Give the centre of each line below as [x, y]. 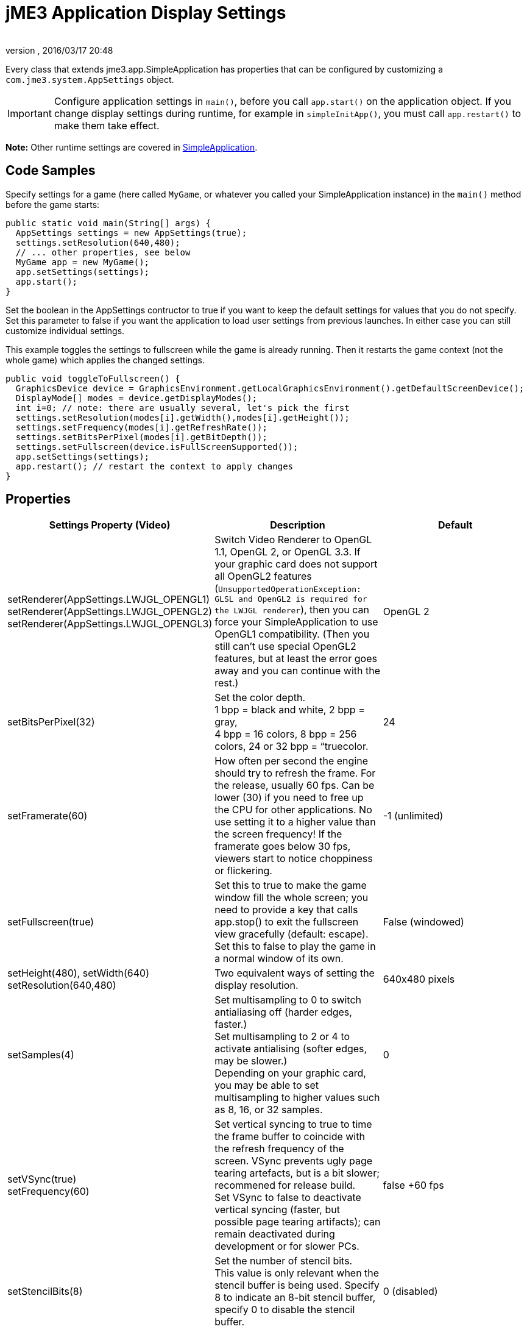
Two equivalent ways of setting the [295, 973]
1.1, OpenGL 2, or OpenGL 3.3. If [288, 552]
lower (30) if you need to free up [289, 798]
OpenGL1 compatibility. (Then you [292, 634]
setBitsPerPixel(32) [51, 722]
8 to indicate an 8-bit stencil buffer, [295, 1298]
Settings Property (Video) [110, 525]
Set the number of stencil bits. [284, 1261]
